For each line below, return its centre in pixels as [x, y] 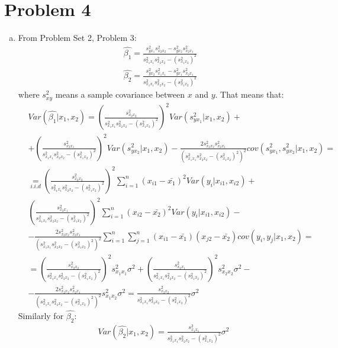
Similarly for [41, 316]
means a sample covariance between [120, 94]
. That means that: [250, 94]
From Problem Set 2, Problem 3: [77, 38]
